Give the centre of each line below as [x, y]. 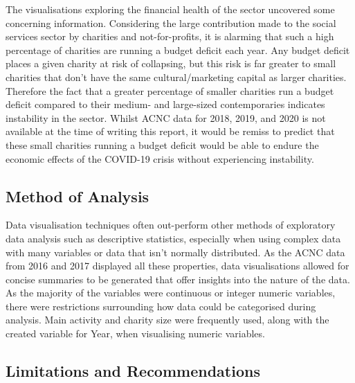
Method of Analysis [78, 196]
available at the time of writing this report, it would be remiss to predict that [170, 131]
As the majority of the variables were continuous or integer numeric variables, [171, 293]
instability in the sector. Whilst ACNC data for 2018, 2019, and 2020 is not [166, 117]
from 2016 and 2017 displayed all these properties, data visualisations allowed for [177, 266]
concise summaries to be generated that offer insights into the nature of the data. [178, 279]
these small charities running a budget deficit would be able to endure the [162, 144]
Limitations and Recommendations [133, 371]
